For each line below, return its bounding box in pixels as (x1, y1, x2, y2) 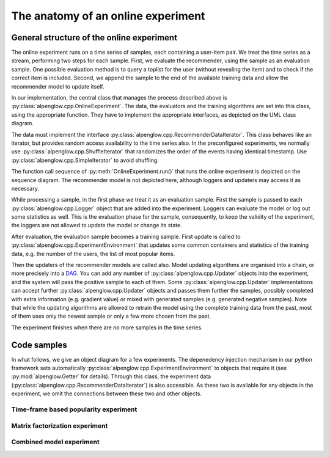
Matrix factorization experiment (11, 422, 108, 430)
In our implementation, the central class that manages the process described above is (11, 94, 227, 101)
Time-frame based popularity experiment (11, 405, 137, 414)
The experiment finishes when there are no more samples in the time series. (11, 324, 203, 331)
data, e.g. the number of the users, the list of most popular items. (11, 250, 175, 257)
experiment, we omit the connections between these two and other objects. (11, 390, 202, 397)
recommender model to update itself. (11, 82, 105, 90)
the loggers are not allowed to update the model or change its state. (11, 222, 183, 229)
